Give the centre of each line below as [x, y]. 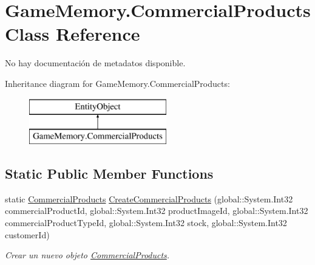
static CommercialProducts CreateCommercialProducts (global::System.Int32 [149, 198]
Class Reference [73, 34]
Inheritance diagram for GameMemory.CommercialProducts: [117, 83]
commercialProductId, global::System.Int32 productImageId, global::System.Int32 [157, 211]
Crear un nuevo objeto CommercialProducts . [87, 255]
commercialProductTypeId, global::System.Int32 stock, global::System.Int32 [146, 223]
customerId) [27, 234]
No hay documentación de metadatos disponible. [95, 63]
